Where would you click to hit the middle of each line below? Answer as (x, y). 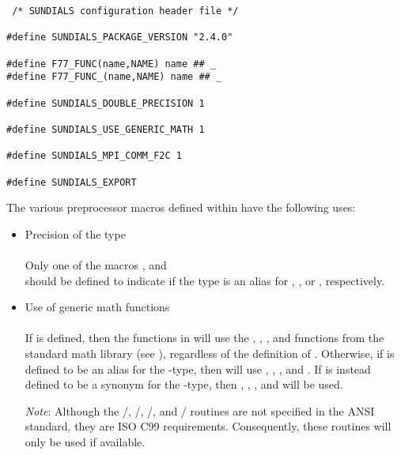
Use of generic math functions (97, 307)
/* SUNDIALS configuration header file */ (125, 11)
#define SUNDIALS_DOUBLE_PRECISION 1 (106, 103)
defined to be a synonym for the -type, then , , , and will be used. (184, 384)
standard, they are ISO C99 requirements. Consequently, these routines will (208, 426)
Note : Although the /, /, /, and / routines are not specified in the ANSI (200, 410)
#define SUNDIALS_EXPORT (72, 182)
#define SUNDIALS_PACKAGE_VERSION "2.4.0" (120, 38)
